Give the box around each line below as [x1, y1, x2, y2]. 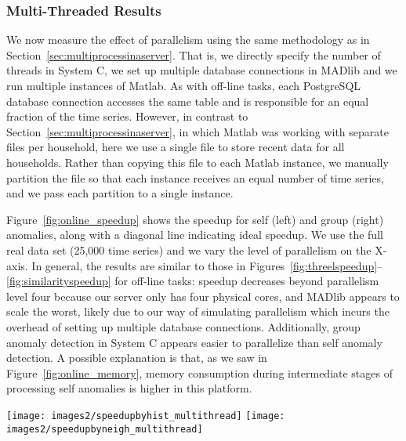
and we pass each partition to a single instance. [6, 185, 234, 201]
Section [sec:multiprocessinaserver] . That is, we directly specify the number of [6, 46, 381, 63]
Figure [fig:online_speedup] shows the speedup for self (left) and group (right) [6, 211, 384, 227]
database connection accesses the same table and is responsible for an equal [6, 92, 369, 109]
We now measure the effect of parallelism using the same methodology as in [6, 31, 370, 48]
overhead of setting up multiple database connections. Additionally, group [6, 318, 361, 334]
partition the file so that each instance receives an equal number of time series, [6, 169, 384, 186]
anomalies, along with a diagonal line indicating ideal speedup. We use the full [6, 226, 383, 243]
